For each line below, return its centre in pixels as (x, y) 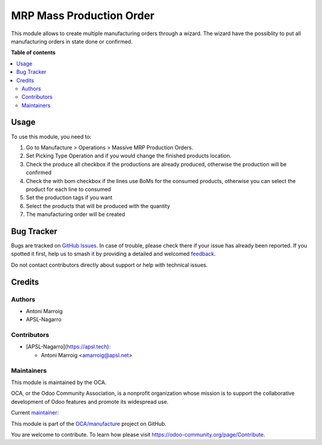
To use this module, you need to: (51, 137)
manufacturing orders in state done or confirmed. (72, 41)
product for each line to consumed (69, 189)
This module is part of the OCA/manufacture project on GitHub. (89, 424)
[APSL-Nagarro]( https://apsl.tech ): (68, 347)
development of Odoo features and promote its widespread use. (90, 401)
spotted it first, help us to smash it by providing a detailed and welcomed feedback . (113, 254)
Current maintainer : (35, 413)
